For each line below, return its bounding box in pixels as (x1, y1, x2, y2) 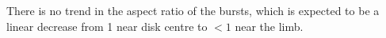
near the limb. (235, 17, 304, 34)
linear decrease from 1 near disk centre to (6, 17, 208, 34)
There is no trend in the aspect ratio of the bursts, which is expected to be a (6, 2, 380, 18)
